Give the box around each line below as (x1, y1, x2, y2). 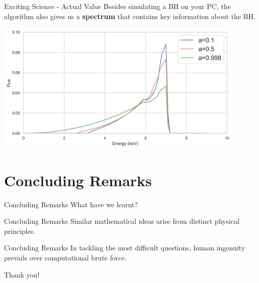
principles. (4, 225, 36, 236)
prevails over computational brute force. (4, 252, 127, 262)
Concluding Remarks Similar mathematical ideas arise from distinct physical (4, 216, 239, 226)
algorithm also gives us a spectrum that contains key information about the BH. (4, 11, 255, 21)
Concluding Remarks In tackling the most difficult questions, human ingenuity (4, 242, 245, 253)
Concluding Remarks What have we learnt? (4, 199, 138, 209)
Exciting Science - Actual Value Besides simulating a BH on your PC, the (4, 1, 231, 11)
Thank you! (4, 269, 40, 279)
